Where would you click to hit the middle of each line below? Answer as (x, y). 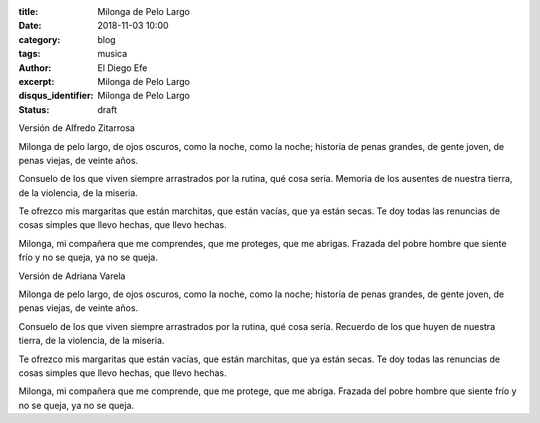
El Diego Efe (122, 67)
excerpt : (36, 81)
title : (28, 11)
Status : (34, 109)
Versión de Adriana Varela (72, 276)
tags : (29, 54)
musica (112, 54)
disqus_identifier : (56, 96)
